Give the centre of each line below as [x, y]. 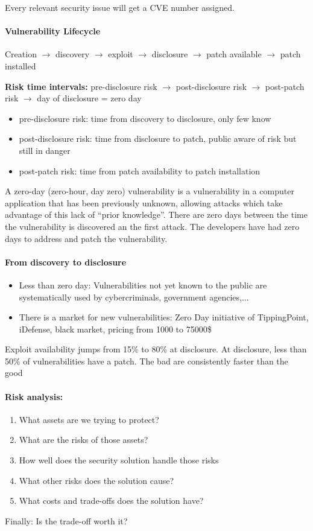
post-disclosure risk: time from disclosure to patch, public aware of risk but [158, 138]
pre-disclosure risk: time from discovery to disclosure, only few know [145, 118]
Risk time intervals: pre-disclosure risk [81, 86]
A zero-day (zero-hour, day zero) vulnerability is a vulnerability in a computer [150, 191]
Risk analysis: [34, 396]
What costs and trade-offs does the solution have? [111, 501]
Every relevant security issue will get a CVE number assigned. [120, 7]
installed [21, 65]
